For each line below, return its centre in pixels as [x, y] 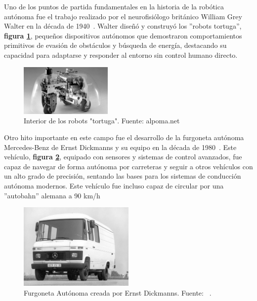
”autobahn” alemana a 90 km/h [52, 195]
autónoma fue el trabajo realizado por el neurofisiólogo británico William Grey [123, 16]
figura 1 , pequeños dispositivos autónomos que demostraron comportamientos [123, 35]
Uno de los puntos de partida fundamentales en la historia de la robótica [114, 6]
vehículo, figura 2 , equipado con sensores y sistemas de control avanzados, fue [123, 157]
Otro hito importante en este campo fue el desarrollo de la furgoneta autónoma [124, 137]
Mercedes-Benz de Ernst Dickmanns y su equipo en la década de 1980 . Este [120, 147]
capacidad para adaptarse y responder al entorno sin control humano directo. [121, 55]
